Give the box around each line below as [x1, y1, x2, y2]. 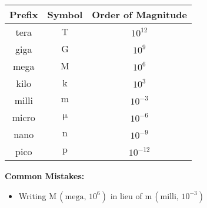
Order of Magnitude [92, 8, 188, 21]
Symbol [47, 8, 83, 21]
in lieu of [110, 189, 142, 202]
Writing [18, 189, 46, 202]
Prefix [9, 8, 38, 21]
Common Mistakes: [5, 170, 85, 182]
